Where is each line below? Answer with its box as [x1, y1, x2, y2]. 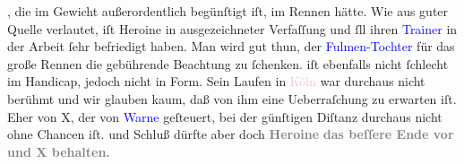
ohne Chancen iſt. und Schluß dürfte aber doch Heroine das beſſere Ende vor [7, 125, 454, 143]
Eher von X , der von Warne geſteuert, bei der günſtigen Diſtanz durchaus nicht [7, 107, 443, 125]
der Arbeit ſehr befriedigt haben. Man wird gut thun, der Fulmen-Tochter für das [7, 37, 455, 56]
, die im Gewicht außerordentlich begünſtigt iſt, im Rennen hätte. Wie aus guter [7, 2, 449, 20]
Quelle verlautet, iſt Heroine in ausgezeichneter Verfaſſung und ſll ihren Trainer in [7, 19, 458, 38]
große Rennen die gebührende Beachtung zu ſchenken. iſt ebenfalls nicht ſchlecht [7, 54, 449, 73]
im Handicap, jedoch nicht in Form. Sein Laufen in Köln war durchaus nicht [7, 72, 425, 91]
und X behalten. [7, 142, 110, 160]
